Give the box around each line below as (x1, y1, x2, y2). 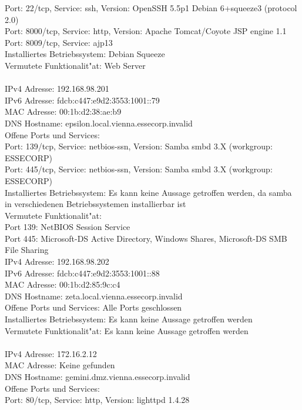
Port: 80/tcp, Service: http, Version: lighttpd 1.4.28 (5, 394, 190, 406)
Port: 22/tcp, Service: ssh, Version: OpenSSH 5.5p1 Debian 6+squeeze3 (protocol (5, 2, 297, 14)
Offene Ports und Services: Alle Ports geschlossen (5, 301, 182, 314)
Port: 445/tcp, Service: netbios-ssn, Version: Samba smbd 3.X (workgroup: (5, 163, 273, 175)
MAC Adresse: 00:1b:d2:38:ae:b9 (5, 105, 122, 118)
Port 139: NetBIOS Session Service (5, 221, 130, 233)
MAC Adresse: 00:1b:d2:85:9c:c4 (5, 278, 120, 291)
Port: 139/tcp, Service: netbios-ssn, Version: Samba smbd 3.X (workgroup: (5, 140, 273, 152)
